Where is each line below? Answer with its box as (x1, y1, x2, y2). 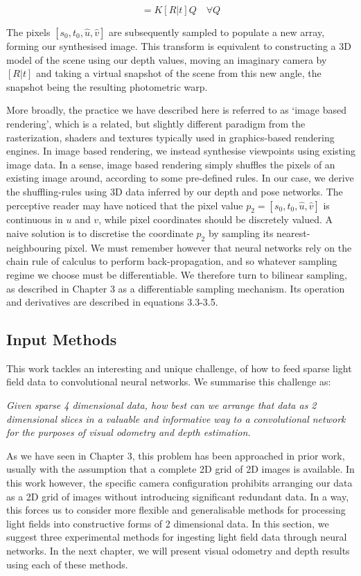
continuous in (6, 212, 63, 227)
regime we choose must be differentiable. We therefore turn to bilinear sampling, (6, 267, 347, 281)
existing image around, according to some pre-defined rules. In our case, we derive (6, 171, 354, 185)
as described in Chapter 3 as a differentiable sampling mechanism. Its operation (6, 281, 345, 295)
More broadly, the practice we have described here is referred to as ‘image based (6, 103, 346, 117)
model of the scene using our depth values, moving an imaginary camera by (6, 52, 327, 67)
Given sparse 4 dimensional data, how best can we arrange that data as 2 (6, 398, 317, 412)
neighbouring (6, 240, 62, 254)
